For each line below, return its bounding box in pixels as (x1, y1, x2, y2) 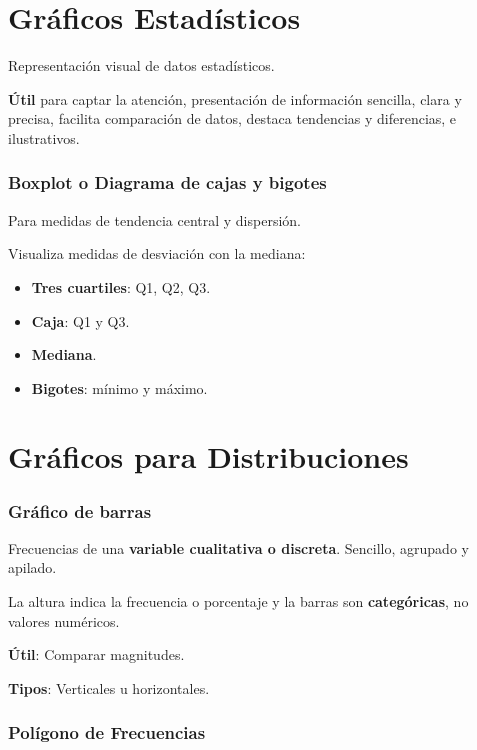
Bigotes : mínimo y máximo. (31, 377, 208, 398)
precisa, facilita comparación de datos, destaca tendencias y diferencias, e (8, 108, 457, 129)
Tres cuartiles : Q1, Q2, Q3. (31, 276, 211, 297)
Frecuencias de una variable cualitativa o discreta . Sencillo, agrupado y (8, 537, 469, 558)
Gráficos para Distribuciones (8, 436, 409, 477)
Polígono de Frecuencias (8, 720, 206, 745)
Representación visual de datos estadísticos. (8, 55, 275, 76)
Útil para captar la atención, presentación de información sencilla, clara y (8, 88, 462, 109)
